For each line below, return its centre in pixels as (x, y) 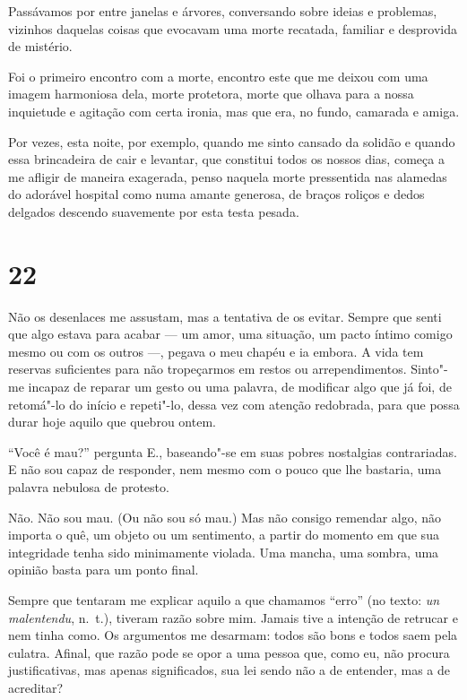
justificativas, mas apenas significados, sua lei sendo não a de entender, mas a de (229, 670)
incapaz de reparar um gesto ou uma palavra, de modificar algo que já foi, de (240, 387)
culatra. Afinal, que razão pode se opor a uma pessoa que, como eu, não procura (229, 652)
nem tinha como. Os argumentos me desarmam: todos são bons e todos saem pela (233, 635)
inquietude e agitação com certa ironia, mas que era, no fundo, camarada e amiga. (234, 111)
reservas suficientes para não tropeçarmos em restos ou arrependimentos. (208, 369)
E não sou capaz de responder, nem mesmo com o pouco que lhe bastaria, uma (225, 469)
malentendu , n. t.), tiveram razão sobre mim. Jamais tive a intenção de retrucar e (233, 617)
